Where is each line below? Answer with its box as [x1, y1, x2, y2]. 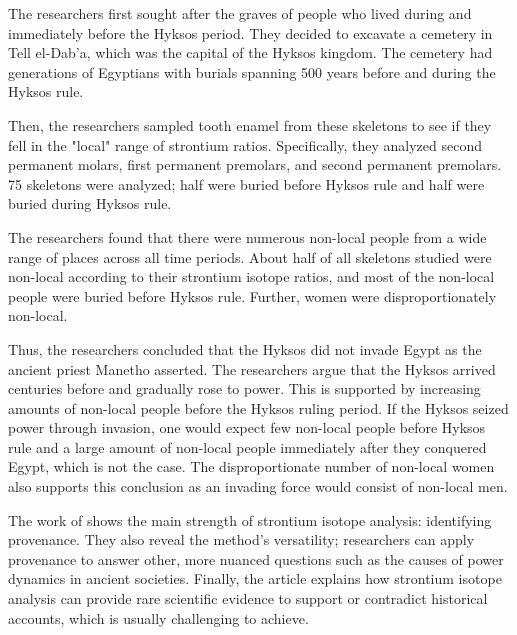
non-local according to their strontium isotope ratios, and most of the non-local [8, 266, 495, 287]
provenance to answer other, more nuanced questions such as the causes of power [8, 548, 504, 569]
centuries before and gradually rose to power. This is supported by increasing [8, 378, 481, 399]
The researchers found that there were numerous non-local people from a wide [8, 226, 487, 247]
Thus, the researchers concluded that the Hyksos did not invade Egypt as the [8, 338, 482, 359]
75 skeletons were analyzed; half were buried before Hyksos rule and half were [8, 173, 485, 194]
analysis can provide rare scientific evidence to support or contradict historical [8, 588, 488, 609]
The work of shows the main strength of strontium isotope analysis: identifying [8, 509, 492, 530]
